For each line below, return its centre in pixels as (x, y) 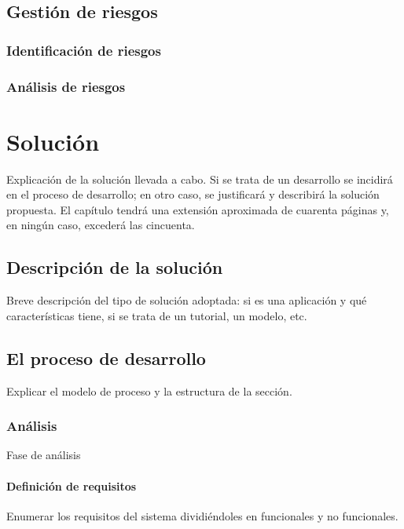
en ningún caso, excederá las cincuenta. (101, 225)
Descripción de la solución (115, 267)
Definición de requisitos (72, 485)
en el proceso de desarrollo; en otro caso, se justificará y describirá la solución (193, 194)
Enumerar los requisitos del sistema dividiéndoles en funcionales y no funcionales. (202, 515)
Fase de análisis (44, 455)
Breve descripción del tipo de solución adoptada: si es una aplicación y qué (187, 300)
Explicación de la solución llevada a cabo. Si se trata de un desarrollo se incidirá (200, 179)
